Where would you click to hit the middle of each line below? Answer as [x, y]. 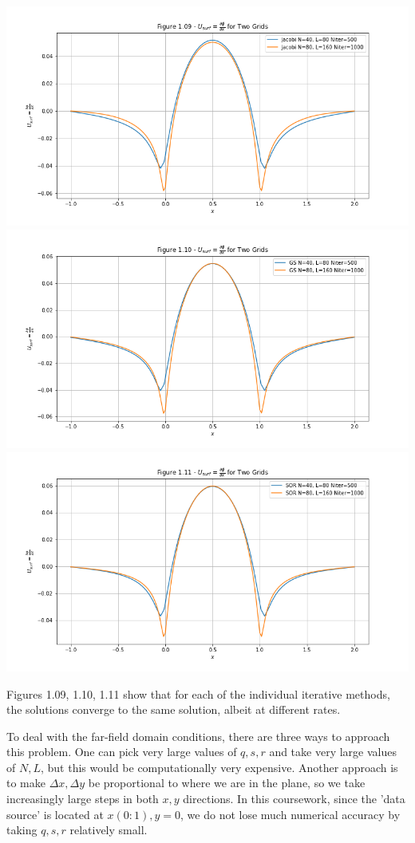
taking [22, 830]
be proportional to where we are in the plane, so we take [227, 783]
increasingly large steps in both [83, 799]
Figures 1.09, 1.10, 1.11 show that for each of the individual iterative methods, [198, 693]
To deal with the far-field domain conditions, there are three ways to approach [198, 736]
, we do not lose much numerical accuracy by [290, 814]
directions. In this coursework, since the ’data [294, 799]
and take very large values [333, 752]
